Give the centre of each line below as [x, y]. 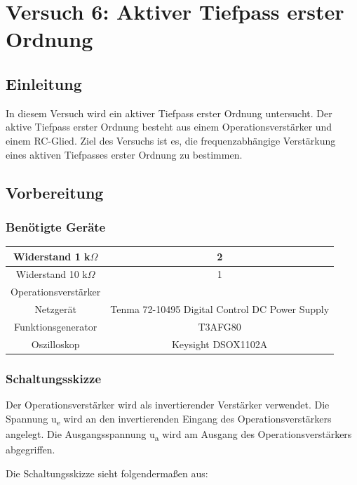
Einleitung [44, 83]
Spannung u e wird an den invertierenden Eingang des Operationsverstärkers [169, 419]
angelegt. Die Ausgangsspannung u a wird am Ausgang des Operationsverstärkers [179, 434]
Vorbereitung [55, 192]
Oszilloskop [55, 344]
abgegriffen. [31, 450]
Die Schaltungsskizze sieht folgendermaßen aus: [107, 473]
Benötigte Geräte [56, 226]
